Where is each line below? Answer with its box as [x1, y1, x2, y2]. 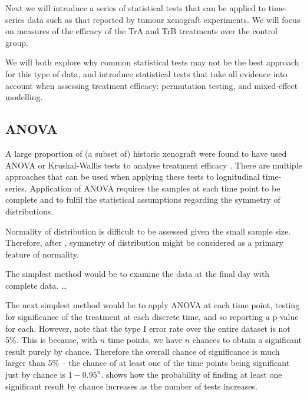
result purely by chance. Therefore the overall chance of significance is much [5, 345, 280, 357]
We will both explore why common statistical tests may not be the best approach [5, 56, 299, 68]
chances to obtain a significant [192, 334, 302, 346]
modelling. [5, 91, 43, 103]
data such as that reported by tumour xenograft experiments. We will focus [27, 13, 301, 25]
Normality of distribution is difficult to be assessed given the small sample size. [5, 225, 291, 237]
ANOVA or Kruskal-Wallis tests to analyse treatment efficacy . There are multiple [5, 159, 302, 171]
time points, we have [107, 334, 182, 346]
